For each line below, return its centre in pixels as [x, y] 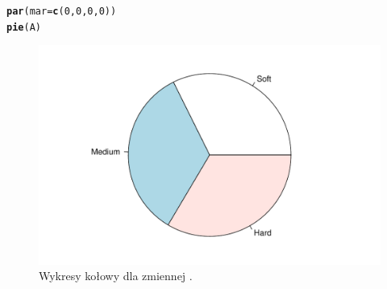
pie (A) [24, 27]
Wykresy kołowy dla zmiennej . [116, 276]
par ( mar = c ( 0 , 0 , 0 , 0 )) [62, 11]
